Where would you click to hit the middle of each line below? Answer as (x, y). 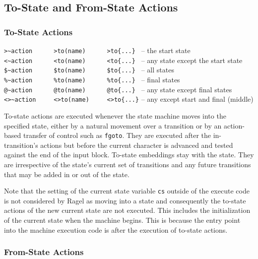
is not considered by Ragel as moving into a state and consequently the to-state (125, 200)
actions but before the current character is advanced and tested (137, 145)
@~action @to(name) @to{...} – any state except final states (118, 89)
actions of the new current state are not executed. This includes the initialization (127, 210)
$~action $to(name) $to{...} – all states (89, 70)
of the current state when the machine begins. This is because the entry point (122, 220)
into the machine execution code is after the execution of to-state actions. (116, 229)
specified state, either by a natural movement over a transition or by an (113, 125)
